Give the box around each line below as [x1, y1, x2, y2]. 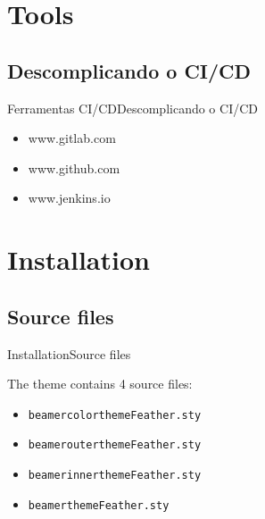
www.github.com [28, 158, 120, 177]
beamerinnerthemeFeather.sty [28, 469, 202, 482]
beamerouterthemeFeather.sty [28, 439, 202, 452]
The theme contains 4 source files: [7, 374, 193, 393]
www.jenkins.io [28, 188, 111, 207]
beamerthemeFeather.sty [28, 498, 170, 512]
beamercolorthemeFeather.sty [28, 408, 202, 422]
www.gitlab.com [28, 129, 116, 147]
